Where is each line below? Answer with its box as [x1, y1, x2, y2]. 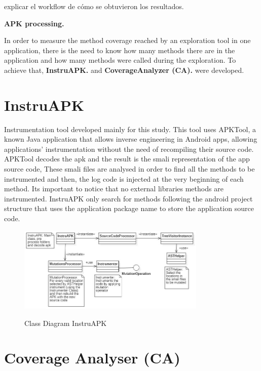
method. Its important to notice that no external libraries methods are [4, 183, 223, 194]
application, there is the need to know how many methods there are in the [4, 45, 235, 55]
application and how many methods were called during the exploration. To [4, 55, 236, 65]
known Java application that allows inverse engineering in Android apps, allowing [4, 134, 257, 144]
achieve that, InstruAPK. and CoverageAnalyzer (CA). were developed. [4, 64, 244, 75]
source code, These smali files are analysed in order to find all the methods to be [4, 163, 255, 174]
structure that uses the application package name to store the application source [4, 203, 254, 214]
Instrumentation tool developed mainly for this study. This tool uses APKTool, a [4, 123, 256, 134]
